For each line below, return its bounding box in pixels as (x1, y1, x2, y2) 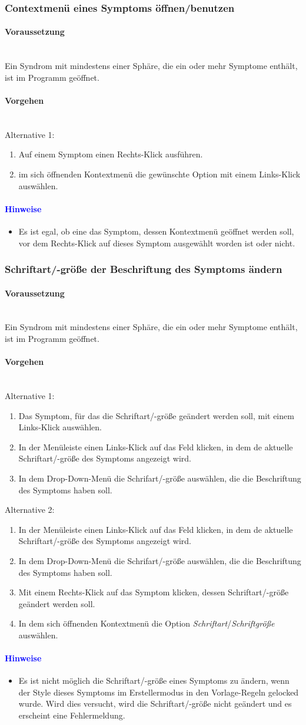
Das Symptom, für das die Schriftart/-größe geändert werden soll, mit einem (18, 409, 294, 421)
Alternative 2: (5, 503, 55, 516)
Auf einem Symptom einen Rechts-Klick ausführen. (18, 148, 203, 160)
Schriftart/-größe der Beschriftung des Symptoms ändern (5, 262, 282, 276)
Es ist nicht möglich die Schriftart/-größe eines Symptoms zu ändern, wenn (18, 674, 290, 687)
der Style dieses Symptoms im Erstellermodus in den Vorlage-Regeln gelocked (18, 686, 299, 698)
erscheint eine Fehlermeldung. (18, 709, 125, 721)
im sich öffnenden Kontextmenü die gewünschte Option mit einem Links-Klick (18, 168, 301, 180)
